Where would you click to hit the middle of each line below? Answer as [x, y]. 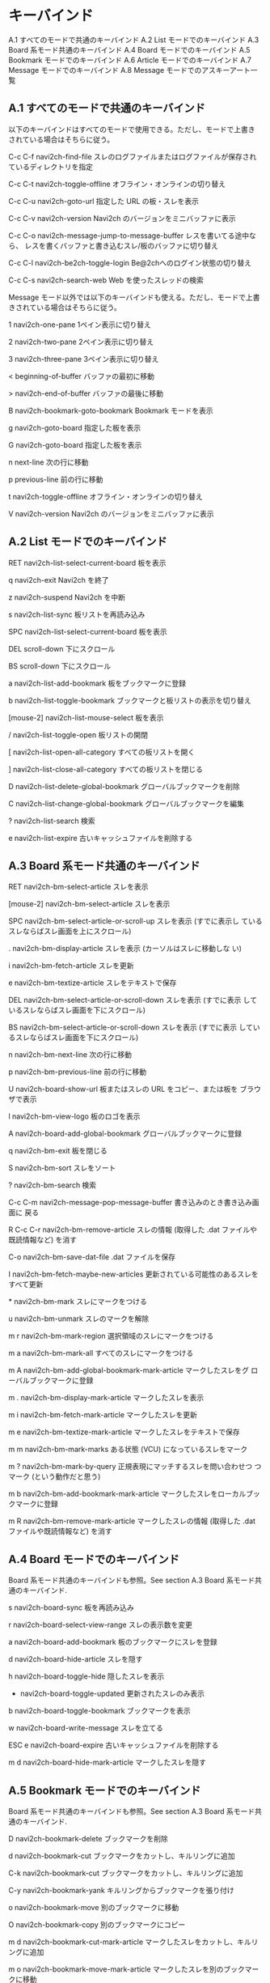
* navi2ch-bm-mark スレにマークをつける [78, 1301]
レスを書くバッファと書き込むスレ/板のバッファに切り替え [121, 245]
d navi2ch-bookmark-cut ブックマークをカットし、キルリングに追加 [122, 1856]
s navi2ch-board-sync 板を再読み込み [72, 1607]
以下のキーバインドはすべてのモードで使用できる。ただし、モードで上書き [132, 129]
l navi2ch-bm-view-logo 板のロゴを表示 [74, 1116]
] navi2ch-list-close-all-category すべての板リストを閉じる [106, 769]
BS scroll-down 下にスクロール [60, 666]
